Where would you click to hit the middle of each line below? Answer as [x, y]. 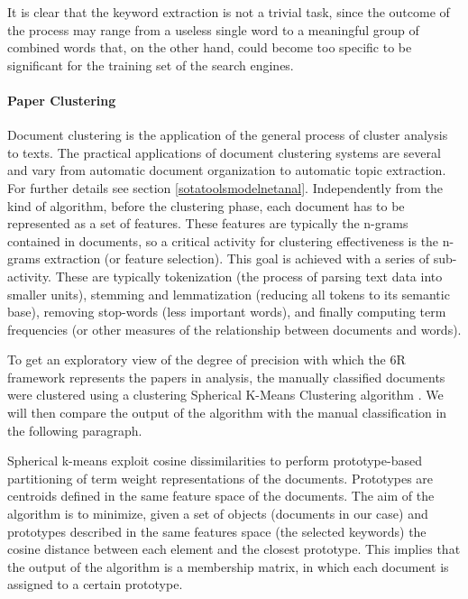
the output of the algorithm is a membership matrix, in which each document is [228, 566]
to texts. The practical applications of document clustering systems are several [224, 152]
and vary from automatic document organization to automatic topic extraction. [227, 170]
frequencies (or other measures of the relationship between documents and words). [234, 329]
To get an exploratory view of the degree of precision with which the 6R [206, 359]
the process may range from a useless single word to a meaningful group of [213, 29]
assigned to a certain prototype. [95, 584]
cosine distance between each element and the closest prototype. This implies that [234, 549]
